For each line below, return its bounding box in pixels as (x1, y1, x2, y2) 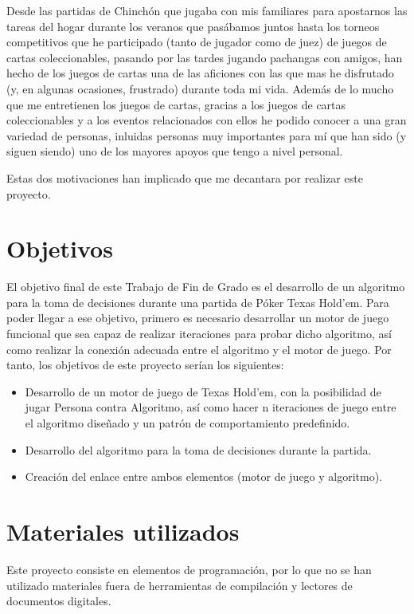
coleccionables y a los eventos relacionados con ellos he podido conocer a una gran (6, 112, 407, 128)
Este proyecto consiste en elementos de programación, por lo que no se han (6, 561, 372, 577)
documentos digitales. (6, 592, 111, 609)
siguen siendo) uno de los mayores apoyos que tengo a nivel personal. (6, 143, 343, 159)
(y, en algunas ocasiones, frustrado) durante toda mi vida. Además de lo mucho (6, 80, 394, 96)
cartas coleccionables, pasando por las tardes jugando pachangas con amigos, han (6, 49, 403, 65)
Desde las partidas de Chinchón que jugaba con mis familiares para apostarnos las (6, 2, 408, 18)
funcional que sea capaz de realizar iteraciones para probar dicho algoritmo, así (6, 325, 392, 342)
